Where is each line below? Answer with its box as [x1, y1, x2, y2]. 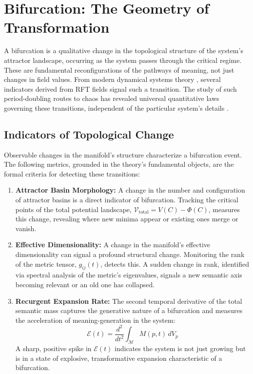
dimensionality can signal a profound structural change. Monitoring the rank [15, 249, 245, 259]
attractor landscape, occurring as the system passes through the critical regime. [4, 55, 242, 65]
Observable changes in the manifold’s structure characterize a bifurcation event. [4, 149, 242, 159]
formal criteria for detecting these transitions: [4, 168, 140, 178]
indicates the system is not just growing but [115, 343, 246, 354]
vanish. [15, 223, 37, 233]
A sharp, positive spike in [15, 343, 92, 354]
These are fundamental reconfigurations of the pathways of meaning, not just [4, 64, 234, 75]
